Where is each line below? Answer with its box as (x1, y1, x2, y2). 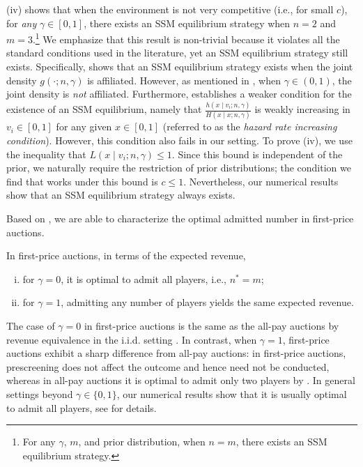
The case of (6, 318, 55, 332)
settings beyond (6, 386, 73, 401)
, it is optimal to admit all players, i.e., (61, 271, 226, 286)
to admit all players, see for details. (6, 400, 157, 415)
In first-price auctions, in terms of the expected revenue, (6, 248, 246, 263)
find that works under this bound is (6, 174, 158, 188)
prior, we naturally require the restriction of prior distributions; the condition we (6, 160, 351, 175)
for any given (56, 119, 112, 134)
